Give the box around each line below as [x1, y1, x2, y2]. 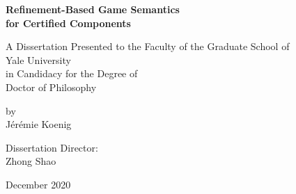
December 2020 [6, 177, 71, 191]
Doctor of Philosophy [6, 79, 97, 94]
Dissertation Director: [6, 140, 98, 154]
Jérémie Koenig [6, 117, 72, 131]
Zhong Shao [6, 154, 56, 168]
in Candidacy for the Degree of [6, 66, 138, 81]
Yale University [6, 52, 71, 67]
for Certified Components [6, 15, 131, 30]
